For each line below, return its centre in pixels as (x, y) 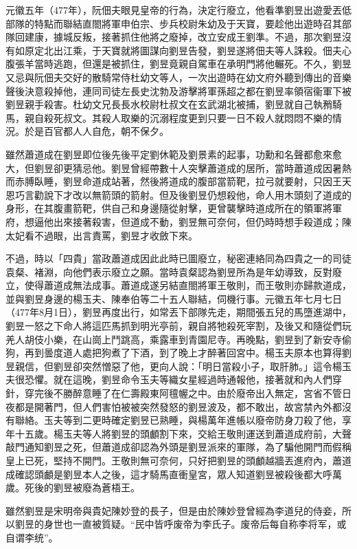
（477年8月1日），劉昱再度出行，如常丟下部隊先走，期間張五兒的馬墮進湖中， (178, 312)
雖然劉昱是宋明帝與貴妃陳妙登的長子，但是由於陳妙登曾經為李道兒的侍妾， (174, 510)
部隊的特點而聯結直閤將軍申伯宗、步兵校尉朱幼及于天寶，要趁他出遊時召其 (174, 23)
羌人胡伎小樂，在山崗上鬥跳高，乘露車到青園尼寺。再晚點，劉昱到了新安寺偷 (178, 339)
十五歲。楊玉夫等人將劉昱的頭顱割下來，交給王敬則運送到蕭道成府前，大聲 (183, 433)
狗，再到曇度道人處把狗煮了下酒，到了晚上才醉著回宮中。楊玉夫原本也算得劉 (178, 353)
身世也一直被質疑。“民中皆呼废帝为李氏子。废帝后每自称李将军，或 (195, 524)
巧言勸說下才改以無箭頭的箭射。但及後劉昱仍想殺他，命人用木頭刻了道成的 (183, 194)
